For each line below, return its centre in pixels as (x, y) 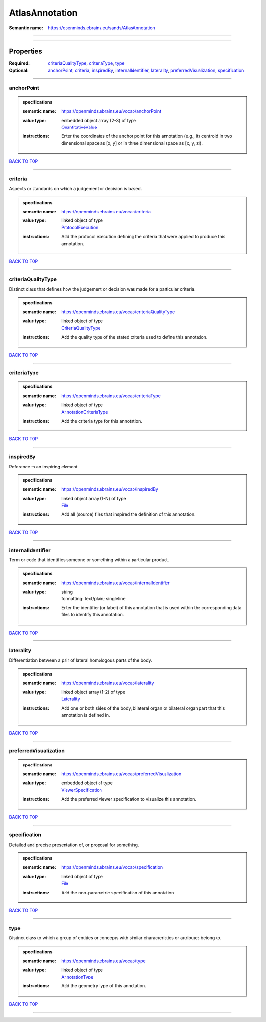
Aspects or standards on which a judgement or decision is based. (76, 189)
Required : (19, 63)
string (67, 592)
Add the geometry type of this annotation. (104, 986)
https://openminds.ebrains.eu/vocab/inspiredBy (110, 489)
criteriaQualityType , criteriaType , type (86, 63)
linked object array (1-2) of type (93, 692)
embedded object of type (87, 783)
